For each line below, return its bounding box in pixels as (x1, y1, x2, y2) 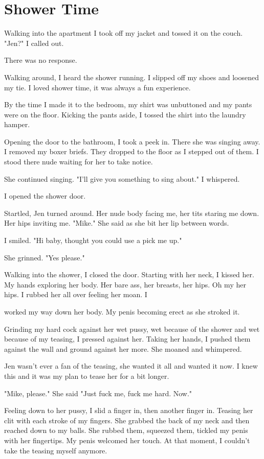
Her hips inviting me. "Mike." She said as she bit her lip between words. (4, 218, 229, 228)
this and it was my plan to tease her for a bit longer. (4, 370, 169, 381)
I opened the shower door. (4, 190, 86, 201)
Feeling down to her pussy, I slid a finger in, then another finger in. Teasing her (4, 405, 253, 416)
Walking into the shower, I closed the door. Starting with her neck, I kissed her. (4, 269, 254, 280)
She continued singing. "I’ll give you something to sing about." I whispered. (4, 173, 240, 184)
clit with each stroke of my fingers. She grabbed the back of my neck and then (4, 415, 250, 425)
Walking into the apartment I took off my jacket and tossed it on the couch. (4, 28, 243, 38)
